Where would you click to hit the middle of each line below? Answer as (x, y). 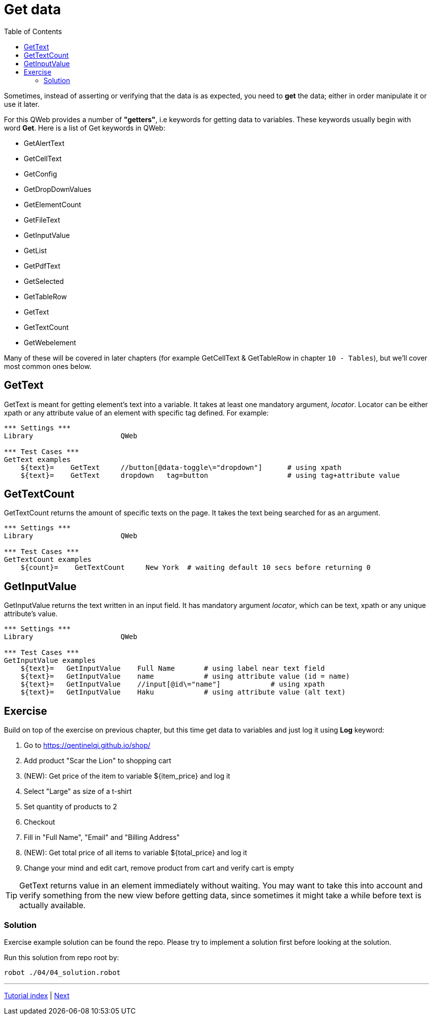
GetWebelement (50, 342)
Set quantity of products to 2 (70, 807)
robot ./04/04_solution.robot (63, 972)
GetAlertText (44, 143)
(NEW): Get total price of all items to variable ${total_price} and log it (135, 853)
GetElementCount (53, 204)
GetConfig (41, 174)
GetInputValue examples (50, 661)
